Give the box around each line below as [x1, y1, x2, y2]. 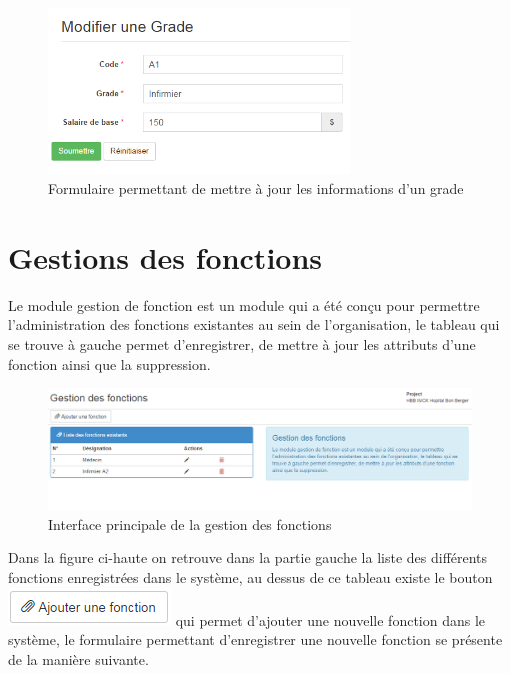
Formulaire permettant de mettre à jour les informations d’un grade [48, 178, 464, 198]
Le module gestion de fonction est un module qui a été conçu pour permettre [8, 294, 480, 315]
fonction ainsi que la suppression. [8, 353, 211, 374]
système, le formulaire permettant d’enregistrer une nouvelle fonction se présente [8, 629, 503, 650]
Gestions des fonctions [8, 236, 323, 277]
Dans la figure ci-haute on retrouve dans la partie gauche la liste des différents [8, 547, 488, 568]
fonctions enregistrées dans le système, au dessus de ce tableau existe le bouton [8, 567, 493, 588]
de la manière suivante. [8, 648, 149, 669]
